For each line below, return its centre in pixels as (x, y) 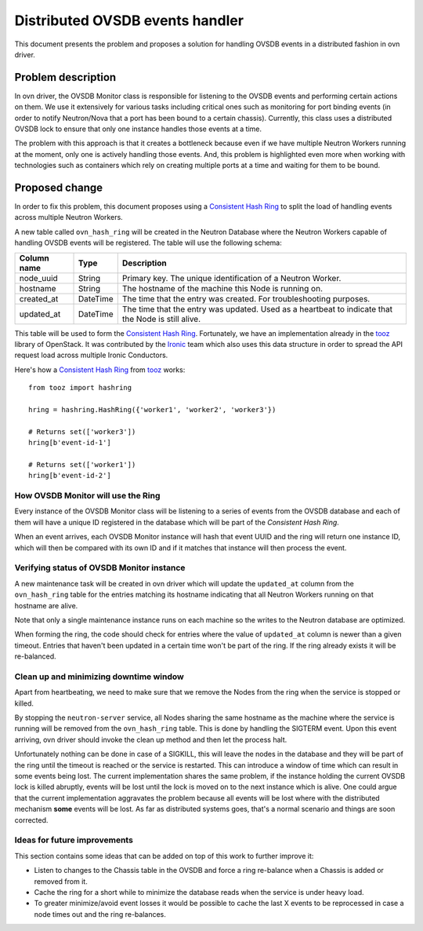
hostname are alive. (46, 605)
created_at (39, 298)
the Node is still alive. (161, 319)
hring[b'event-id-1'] (70, 443)
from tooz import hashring (80, 388)
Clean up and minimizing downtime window (99, 677)
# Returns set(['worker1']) (82, 464)
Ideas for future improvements (74, 840)
